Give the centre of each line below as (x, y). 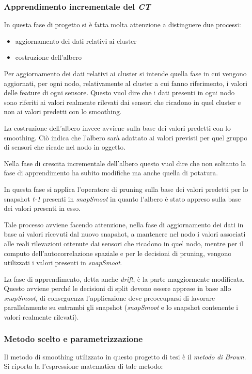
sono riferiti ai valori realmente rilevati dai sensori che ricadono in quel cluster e (123, 102)
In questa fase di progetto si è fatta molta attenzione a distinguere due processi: (123, 25)
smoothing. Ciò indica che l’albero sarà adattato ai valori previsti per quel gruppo (126, 137)
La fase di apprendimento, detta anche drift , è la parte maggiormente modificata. (124, 279)
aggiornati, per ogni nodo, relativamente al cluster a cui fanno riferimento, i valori (126, 83)
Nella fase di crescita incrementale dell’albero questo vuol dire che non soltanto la (125, 163)
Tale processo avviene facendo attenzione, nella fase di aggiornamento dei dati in (124, 224)
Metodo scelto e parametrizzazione (73, 338)
